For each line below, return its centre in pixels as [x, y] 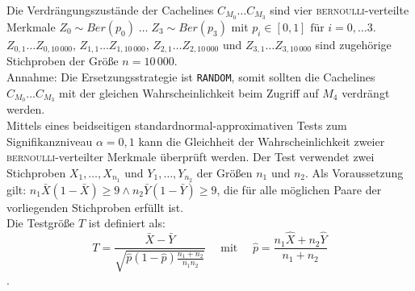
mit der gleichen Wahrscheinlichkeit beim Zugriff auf [189, 92]
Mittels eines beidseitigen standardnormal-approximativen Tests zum [177, 125]
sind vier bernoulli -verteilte [340, 10]
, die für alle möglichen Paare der [299, 189]
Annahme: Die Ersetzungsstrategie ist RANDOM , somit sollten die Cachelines [191, 76]
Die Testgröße [41, 223]
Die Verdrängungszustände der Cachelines [110, 10]
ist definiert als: [127, 223]
